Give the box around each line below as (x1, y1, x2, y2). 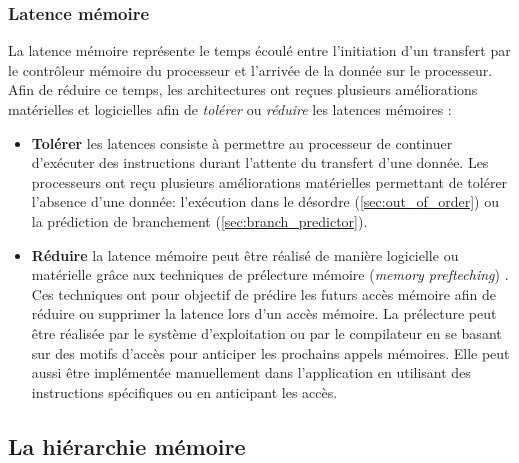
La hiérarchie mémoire (8, 430, 246, 461)
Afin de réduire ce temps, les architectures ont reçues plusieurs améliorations (8, 79, 478, 100)
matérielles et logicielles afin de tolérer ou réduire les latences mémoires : (8, 99, 452, 119)
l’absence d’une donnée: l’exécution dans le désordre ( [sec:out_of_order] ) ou (31, 191, 499, 212)
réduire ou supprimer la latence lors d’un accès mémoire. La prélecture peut (31, 303, 497, 324)
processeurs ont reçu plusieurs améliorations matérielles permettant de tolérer (31, 171, 508, 192)
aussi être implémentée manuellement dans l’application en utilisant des (31, 362, 471, 383)
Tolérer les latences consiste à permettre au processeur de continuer (31, 132, 453, 153)
